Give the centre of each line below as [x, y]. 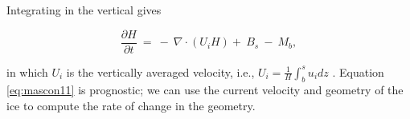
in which [27, 71]
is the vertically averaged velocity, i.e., [160, 71]
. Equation [358, 71]
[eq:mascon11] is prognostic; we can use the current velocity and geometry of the [205, 90]
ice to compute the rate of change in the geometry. [131, 106]
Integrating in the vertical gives [84, 10]
